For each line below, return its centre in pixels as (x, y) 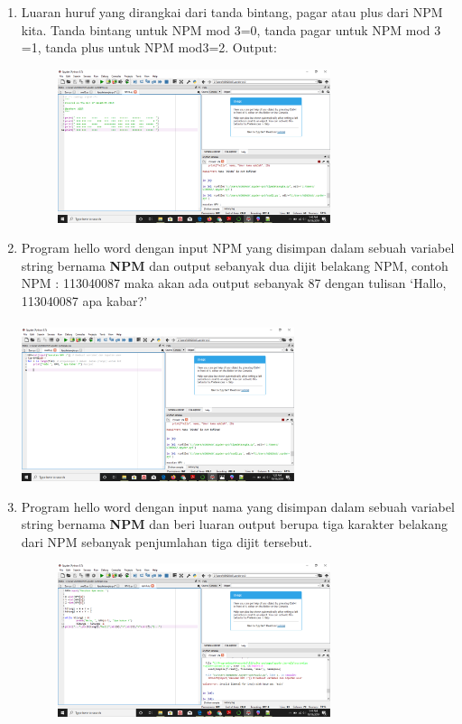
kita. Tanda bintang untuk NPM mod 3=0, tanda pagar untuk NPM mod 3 (231, 29)
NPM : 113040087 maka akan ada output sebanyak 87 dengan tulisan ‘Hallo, (234, 283)
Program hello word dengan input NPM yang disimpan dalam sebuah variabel (238, 248)
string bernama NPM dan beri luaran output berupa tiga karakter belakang (234, 524)
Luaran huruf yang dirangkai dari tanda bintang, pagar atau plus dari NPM (232, 12)
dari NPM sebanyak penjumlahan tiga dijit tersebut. (166, 541)
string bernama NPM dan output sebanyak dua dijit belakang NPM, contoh (235, 265)
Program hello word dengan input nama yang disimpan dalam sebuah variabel (238, 506)
